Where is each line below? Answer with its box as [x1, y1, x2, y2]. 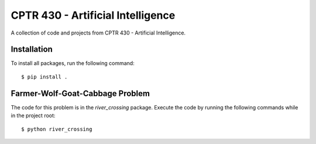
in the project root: [11, 112, 56, 119]
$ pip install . [21, 73, 68, 80]
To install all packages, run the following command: [11, 60, 135, 67]
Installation [11, 44, 53, 54]
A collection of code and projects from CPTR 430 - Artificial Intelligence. [11, 29, 186, 36]
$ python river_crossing [21, 126, 92, 132]
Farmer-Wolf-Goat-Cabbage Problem [11, 88, 150, 98]
